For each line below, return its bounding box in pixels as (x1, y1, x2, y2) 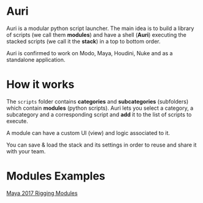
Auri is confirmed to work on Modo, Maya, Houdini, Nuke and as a (6, 49, 173, 56)
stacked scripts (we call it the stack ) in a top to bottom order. (6, 37, 161, 45)
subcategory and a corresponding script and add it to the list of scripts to (6, 110, 192, 118)
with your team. (6, 147, 46, 155)
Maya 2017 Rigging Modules (6, 189, 78, 197)
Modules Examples (6, 169, 105, 183)
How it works (6, 78, 75, 91)
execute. (6, 117, 29, 124)
